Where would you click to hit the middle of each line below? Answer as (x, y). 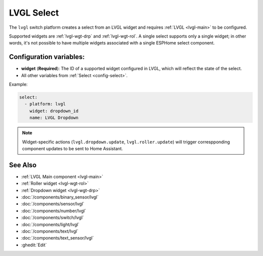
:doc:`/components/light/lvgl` (50, 224)
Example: (18, 84)
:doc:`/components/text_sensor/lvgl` (57, 238)
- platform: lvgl (45, 104)
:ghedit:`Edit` (34, 245)
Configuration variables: (47, 57)
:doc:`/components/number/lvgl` (54, 211)
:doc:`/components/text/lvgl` (50, 231)
